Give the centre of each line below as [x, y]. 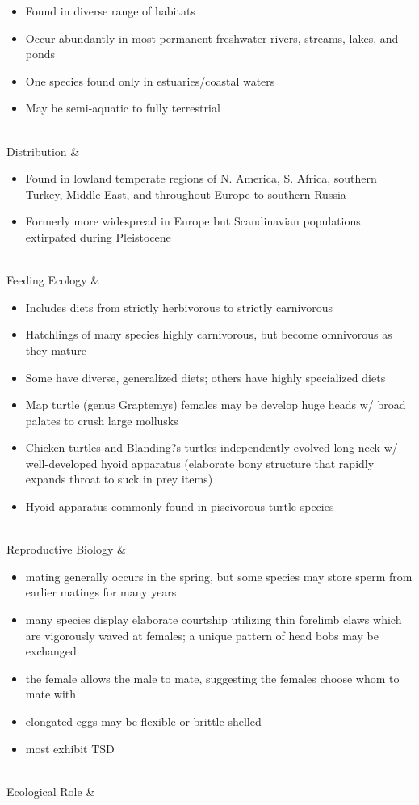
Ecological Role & [51, 791]
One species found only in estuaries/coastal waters [150, 80]
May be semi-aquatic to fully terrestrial [123, 108]
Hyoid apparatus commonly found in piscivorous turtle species [180, 506]
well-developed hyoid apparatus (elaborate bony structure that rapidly [200, 463]
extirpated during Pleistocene [98, 236]
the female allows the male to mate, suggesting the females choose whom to [212, 678]
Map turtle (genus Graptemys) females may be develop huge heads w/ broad [216, 405]
